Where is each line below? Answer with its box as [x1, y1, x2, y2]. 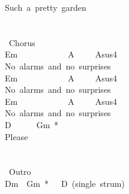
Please [5, 130, 28, 143]
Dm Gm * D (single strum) [5, 177, 125, 189]
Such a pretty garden [5, 1, 86, 13]
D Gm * [5, 118, 59, 131]
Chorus [8, 36, 35, 48]
